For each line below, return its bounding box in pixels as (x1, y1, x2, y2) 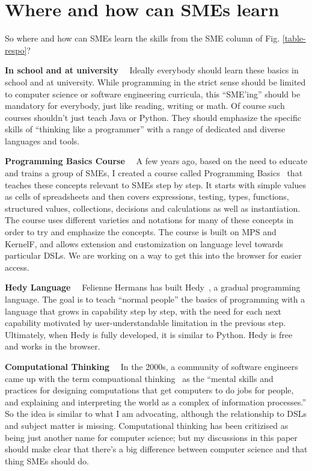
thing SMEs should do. (5, 454, 89, 467)
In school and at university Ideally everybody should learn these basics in (5, 64, 299, 76)
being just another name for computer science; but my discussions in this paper (5, 431, 298, 443)
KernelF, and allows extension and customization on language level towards (5, 237, 283, 250)
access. (5, 260, 29, 273)
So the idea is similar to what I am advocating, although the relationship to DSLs (5, 407, 307, 420)
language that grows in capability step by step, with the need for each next (5, 304, 281, 317)
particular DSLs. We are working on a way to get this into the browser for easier (5, 249, 302, 262)
